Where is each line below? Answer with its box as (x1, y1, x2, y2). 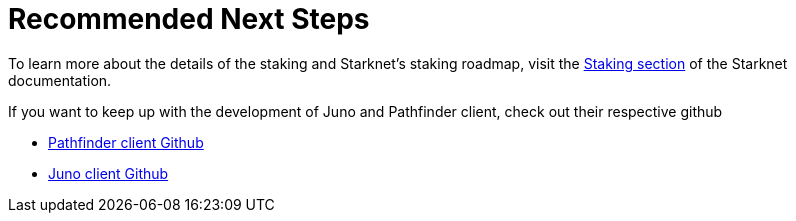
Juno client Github (48, 164, 169, 182)
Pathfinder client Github (48, 133, 204, 151)
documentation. (8, 71, 112, 89)
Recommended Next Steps (8, 2, 370, 36)
